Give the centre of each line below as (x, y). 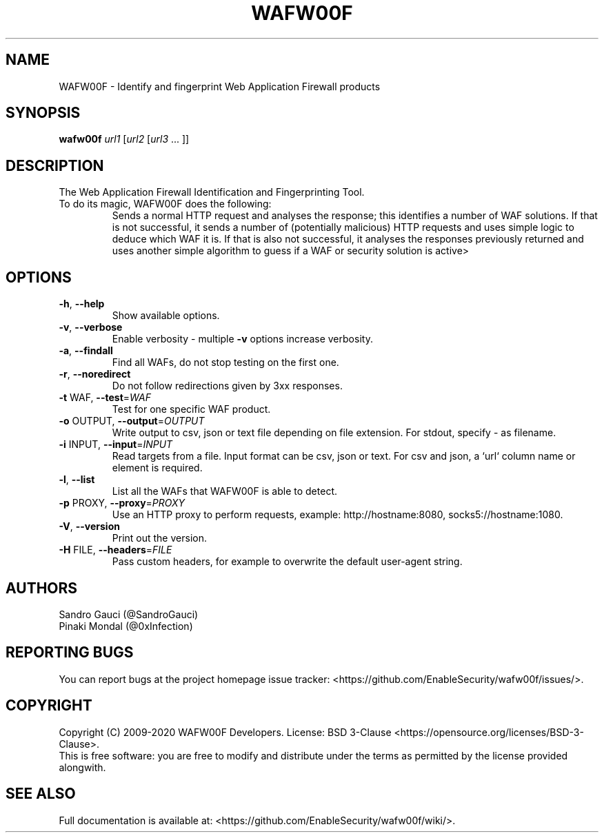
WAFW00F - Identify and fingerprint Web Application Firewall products (220, 86)
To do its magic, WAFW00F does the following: (165, 204)
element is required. (157, 468)
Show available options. (166, 316)
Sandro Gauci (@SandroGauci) (129, 614)
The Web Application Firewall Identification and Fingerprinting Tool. (212, 192)
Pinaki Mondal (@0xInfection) (126, 626)
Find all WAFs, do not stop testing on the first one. (225, 362)
